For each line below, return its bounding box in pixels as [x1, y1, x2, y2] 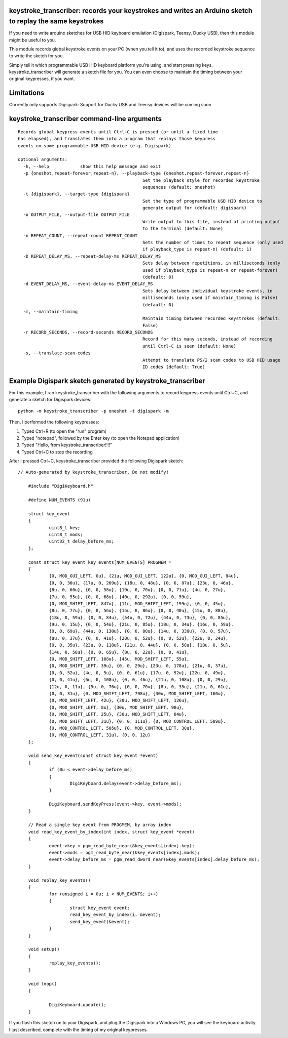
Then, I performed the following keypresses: [9, 419, 100, 425]
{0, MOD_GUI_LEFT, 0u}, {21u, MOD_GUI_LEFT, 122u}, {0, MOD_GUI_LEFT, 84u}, [49, 573, 239, 579]
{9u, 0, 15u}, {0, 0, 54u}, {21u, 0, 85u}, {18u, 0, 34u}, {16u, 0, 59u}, [49, 622, 234, 627]
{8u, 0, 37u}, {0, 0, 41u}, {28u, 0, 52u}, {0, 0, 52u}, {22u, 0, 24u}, [49, 635, 229, 641]
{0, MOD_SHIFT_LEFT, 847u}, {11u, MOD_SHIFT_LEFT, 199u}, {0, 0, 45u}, [49, 601, 226, 606]
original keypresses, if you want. [9, 76, 75, 82]
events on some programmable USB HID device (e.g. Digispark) [18, 143, 172, 148]
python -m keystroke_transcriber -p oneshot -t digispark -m [18, 408, 169, 414]
